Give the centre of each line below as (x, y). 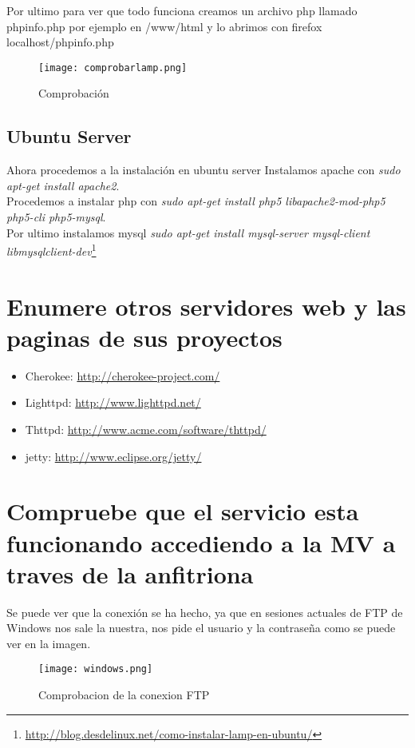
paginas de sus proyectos (144, 337)
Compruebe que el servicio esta (183, 511)
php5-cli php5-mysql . (56, 217)
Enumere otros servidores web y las (206, 306)
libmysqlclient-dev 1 (51, 250)
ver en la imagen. (49, 643)
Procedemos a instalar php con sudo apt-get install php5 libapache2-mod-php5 (196, 201)
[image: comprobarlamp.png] (113, 68)
